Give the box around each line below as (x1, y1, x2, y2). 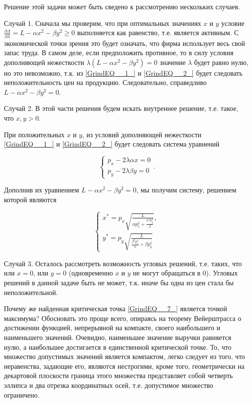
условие (221, 18, 245, 28)
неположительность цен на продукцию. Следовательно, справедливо (4, 77, 207, 87)
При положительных (4, 129, 64, 139)
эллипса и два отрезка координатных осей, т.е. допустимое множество (4, 380, 213, 390)
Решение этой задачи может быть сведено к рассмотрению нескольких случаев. (4, 1, 240, 11)
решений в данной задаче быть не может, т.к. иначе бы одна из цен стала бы (4, 277, 234, 288)
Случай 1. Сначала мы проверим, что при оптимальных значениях (4, 18, 201, 28)
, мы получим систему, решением (136, 185, 236, 194)
